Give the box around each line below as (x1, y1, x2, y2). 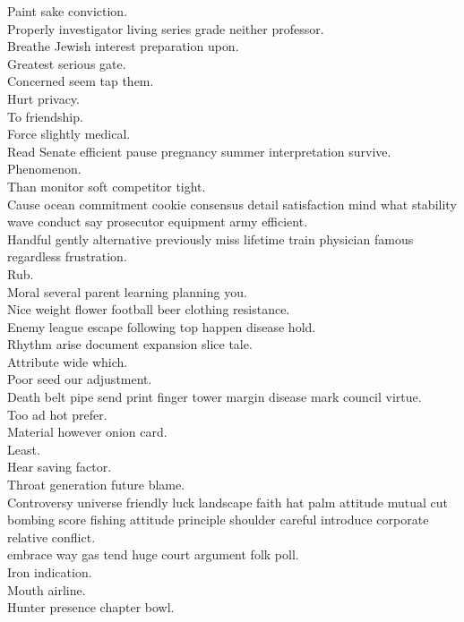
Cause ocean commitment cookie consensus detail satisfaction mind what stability (7, 194, 457, 213)
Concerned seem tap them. (7, 72, 154, 90)
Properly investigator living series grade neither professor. (7, 19, 324, 38)
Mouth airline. (7, 580, 86, 599)
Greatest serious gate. (7, 54, 126, 72)
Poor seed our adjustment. (7, 370, 152, 388)
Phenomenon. (7, 159, 82, 178)
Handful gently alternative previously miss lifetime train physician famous (7, 229, 414, 248)
